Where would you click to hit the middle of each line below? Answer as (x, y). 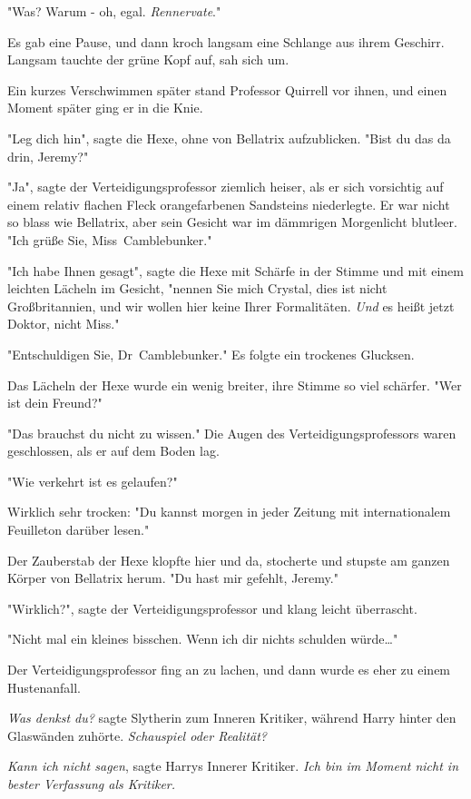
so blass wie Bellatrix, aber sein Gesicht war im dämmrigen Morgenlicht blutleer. (232, 222)
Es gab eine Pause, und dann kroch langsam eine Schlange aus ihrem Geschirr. (226, 41)
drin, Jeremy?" (48, 156)
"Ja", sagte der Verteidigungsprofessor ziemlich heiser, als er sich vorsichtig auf (226, 187)
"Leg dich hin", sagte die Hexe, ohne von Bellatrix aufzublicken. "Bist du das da (229, 138)
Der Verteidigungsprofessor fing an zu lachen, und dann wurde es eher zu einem (229, 670)
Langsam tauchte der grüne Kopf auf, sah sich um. (148, 59)
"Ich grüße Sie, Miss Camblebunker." (110, 239)
